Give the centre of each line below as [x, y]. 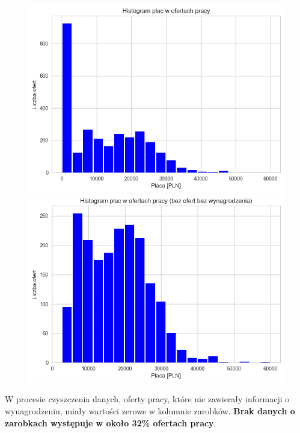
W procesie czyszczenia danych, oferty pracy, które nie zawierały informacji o [147, 399]
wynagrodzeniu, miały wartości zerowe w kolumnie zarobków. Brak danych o [150, 411]
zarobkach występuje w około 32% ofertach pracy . [111, 422]
